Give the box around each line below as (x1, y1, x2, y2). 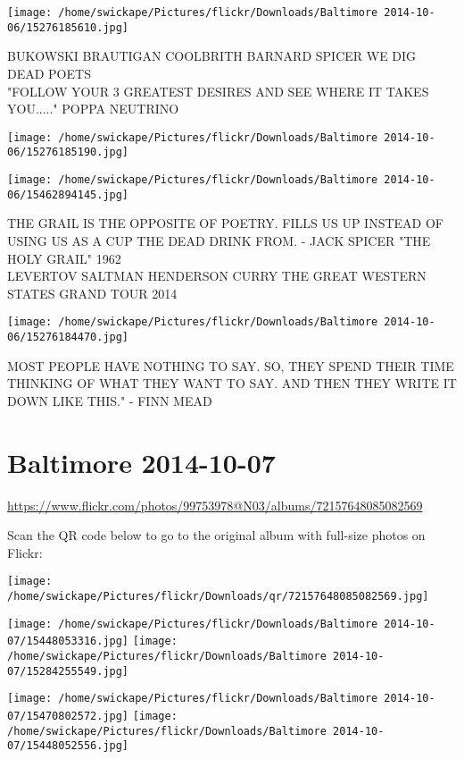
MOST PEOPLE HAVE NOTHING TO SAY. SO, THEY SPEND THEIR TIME (7, 356, 454, 375)
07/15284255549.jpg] (7, 664, 129, 678)
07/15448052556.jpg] (7, 739, 129, 753)
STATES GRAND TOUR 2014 (7, 283, 178, 302)
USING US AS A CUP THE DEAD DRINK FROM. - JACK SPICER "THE (7, 231, 431, 249)
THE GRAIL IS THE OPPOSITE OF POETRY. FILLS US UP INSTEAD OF (7, 214, 443, 232)
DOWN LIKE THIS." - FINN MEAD (7, 391, 212, 409)
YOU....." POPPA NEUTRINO (7, 99, 179, 118)
